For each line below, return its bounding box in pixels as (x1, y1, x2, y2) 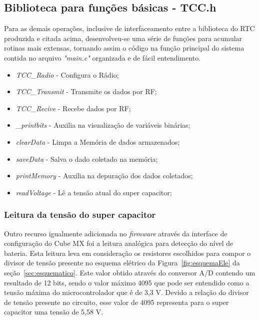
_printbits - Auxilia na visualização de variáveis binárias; (15, 120, 190, 130)
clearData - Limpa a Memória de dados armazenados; (15, 136, 180, 147)
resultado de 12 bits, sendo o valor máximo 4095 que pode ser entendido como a (4, 277, 249, 287)
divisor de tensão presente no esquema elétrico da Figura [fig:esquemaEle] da (4, 257, 240, 268)
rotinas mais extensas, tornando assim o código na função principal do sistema (4, 43, 244, 53)
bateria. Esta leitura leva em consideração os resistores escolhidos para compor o (4, 247, 251, 258)
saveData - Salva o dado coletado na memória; (15, 153, 158, 164)
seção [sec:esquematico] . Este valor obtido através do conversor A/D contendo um (4, 267, 255, 277)
